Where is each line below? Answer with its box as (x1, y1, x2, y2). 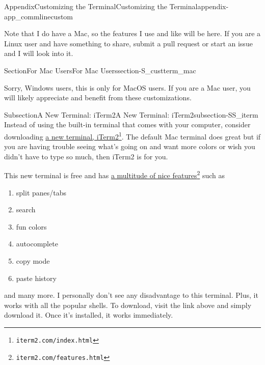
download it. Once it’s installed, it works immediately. (4, 310, 173, 320)
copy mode (16, 256, 50, 266)
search (16, 204, 36, 215)
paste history (16, 272, 57, 283)
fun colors (16, 221, 47, 232)
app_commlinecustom (4, 11, 73, 21)
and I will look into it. (4, 48, 73, 59)
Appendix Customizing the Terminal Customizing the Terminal (4, 1, 198, 11)
